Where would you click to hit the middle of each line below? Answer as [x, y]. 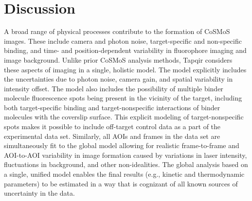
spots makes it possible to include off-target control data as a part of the [112, 126]
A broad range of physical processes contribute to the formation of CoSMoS [117, 31]
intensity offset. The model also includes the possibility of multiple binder [114, 88]
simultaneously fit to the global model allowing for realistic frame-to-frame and [122, 145]
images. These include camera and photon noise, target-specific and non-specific [123, 41]
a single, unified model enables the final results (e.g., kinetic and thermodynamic [124, 174]
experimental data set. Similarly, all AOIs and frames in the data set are [112, 136]
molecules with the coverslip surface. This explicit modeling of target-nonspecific [124, 117]
